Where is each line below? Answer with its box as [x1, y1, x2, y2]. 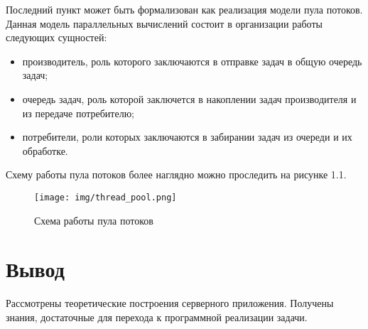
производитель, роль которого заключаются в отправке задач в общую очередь [22, 53, 362, 68]
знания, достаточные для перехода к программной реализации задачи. [6, 309, 308, 324]
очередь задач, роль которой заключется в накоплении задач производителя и [22, 91, 357, 106]
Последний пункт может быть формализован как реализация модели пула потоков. [6, 2, 363, 16]
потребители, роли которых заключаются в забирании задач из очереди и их [22, 129, 352, 144]
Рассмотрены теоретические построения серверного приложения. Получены [6, 296, 334, 311]
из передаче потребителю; [22, 105, 135, 120]
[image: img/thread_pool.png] [34, 192, 177, 203]
